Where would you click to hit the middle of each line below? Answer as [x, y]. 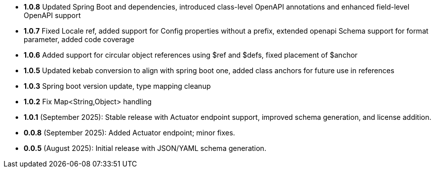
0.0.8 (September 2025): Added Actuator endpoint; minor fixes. [129, 133]
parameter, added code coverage [79, 39]
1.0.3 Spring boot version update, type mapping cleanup [117, 86]
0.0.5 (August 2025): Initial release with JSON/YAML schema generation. [145, 148]
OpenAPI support [52, 15]
